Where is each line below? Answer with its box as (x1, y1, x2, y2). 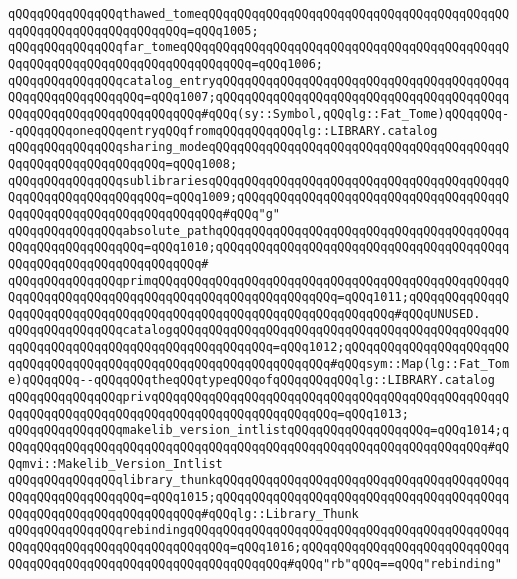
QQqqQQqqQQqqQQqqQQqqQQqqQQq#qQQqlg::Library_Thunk (8, 506, 359, 521)
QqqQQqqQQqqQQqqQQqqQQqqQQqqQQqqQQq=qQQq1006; (8, 56, 323, 71)
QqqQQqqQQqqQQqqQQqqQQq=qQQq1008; (8, 156, 238, 171)
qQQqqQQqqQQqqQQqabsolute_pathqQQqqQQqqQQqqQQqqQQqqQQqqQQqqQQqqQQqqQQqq (8, 223, 510, 238)
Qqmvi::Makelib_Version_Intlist (8, 456, 223, 471)
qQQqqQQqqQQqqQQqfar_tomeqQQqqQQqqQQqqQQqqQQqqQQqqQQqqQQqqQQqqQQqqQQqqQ (8, 40, 510, 55)
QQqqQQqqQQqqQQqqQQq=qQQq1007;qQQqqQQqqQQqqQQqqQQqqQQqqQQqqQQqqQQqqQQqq (8, 90, 510, 105)
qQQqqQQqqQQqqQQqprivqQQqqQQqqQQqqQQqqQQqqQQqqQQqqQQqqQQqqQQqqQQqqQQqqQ (8, 390, 510, 405)
